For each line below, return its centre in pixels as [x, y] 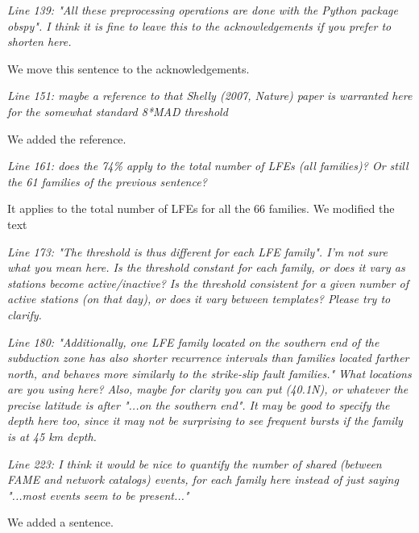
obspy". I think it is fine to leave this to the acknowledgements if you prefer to [199, 25]
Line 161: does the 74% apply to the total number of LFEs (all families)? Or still [208, 166]
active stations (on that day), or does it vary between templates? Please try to [199, 299]
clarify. [25, 314]
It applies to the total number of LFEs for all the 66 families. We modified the [201, 208]
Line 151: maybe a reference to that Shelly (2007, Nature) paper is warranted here [210, 96]
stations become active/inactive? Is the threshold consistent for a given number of [208, 283]
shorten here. [39, 42]
